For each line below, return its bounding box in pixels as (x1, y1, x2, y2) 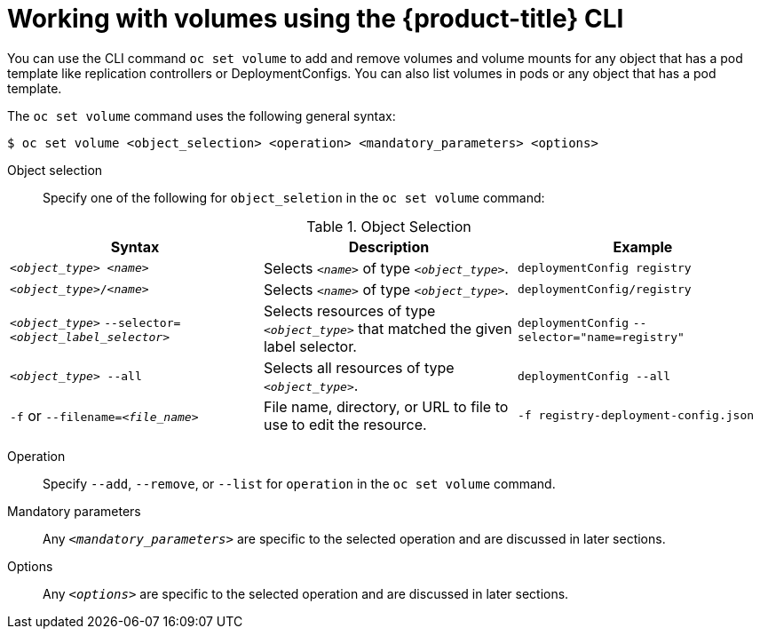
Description (348, 237, 430, 256)
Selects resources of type (263, 301, 436, 320)
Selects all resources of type (263, 358, 455, 377)
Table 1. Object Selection (306, 217, 471, 235)
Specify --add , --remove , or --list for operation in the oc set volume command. (43, 475, 556, 491)
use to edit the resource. (263, 415, 427, 433)
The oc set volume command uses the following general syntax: (7, 107, 396, 123)
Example (613, 237, 673, 256)
